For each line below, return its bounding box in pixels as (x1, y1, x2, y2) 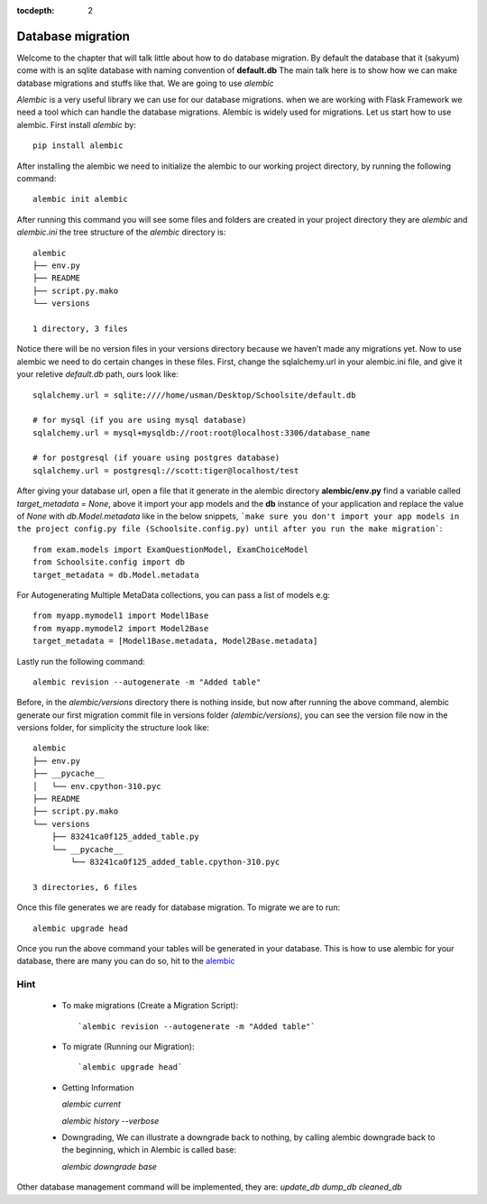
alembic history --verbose (61, 1115, 160, 1126)
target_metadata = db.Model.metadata (32, 569, 200, 580)
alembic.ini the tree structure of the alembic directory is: (16, 226, 226, 238)
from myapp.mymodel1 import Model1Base (32, 611, 209, 621)
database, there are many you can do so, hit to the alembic (16, 956, 235, 967)
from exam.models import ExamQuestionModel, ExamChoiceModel (32, 544, 308, 555)
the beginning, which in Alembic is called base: (61, 1144, 237, 1155)
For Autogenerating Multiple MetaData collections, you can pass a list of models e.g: (16, 589, 331, 600)
